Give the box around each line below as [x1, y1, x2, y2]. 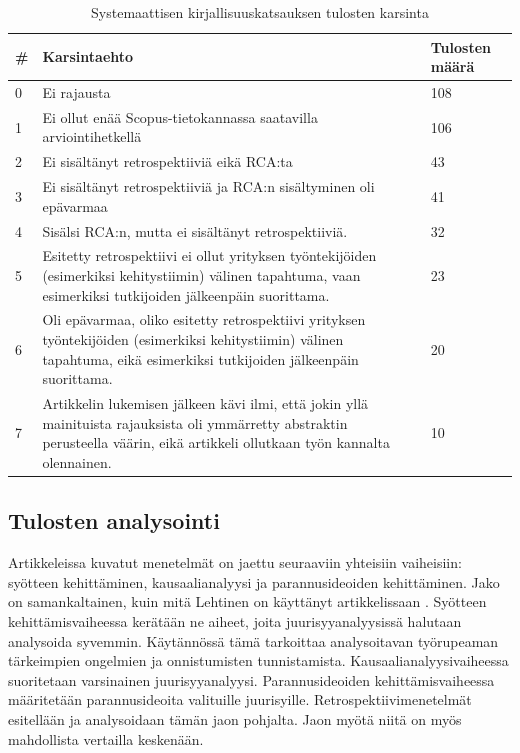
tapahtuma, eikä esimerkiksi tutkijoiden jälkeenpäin [42, 348, 359, 369]
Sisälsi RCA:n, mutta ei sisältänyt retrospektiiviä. [42, 220, 348, 241]
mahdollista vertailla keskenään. [8, 728, 204, 749]
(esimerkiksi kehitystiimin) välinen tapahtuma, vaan [42, 265, 361, 286]
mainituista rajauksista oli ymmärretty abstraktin [42, 412, 348, 433]
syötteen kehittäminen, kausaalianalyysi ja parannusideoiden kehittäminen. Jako [8, 571, 500, 592]
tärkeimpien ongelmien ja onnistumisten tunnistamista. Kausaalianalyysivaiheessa [8, 650, 509, 671]
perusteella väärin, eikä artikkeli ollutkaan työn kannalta [42, 432, 390, 453]
